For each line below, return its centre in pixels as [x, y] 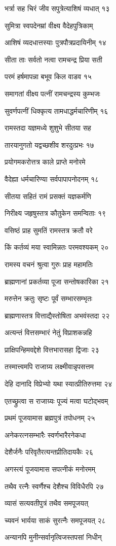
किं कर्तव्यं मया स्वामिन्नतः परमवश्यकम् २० [57, 247]
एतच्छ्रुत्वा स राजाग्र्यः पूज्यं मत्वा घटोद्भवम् [56, 400]
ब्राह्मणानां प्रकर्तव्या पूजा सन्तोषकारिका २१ [57, 281]
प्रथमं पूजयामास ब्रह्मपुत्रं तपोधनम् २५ [50, 418]
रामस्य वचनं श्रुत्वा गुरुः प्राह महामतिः [49, 264]
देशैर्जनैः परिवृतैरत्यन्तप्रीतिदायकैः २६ [49, 452]
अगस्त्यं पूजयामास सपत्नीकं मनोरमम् [50, 469]
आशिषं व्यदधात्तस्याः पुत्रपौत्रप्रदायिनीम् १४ [55, 42]
